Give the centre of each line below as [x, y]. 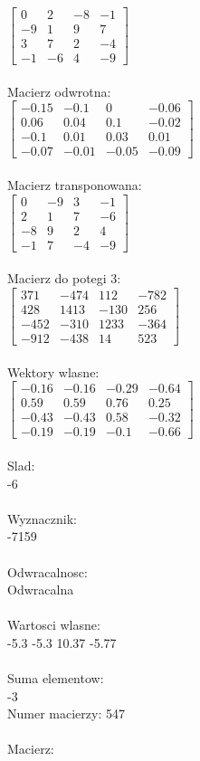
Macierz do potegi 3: [64, 278]
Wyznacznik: [43, 518]
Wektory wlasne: [53, 371]
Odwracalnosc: [48, 571]
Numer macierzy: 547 [66, 713]
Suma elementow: [56, 678]
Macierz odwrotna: [59, 91]
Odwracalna [41, 590]
